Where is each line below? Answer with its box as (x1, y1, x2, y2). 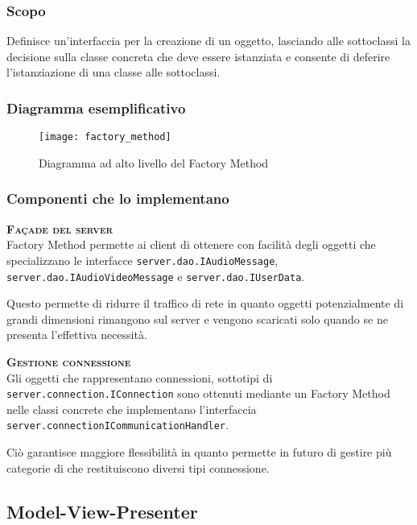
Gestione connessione (6, 353, 131, 370)
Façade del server (6, 220, 114, 237)
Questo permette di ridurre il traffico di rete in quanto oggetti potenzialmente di (6, 295, 404, 312)
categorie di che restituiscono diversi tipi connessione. (6, 459, 270, 476)
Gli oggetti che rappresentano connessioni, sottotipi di (6, 369, 273, 386)
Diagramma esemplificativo (6, 97, 186, 118)
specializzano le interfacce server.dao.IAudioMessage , (6, 251, 279, 268)
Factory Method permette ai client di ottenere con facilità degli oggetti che (6, 236, 376, 253)
